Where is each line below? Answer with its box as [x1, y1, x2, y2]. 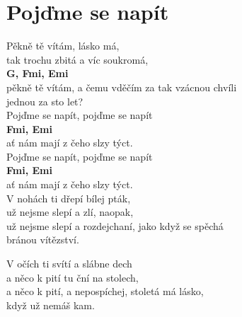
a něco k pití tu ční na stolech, [6, 270, 139, 284]
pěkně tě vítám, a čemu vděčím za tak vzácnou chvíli [6, 79, 237, 94]
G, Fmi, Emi [6, 66, 69, 81]
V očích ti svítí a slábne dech [6, 256, 132, 271]
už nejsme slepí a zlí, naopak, [6, 204, 134, 219]
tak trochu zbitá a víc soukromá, [6, 52, 149, 67]
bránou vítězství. [6, 232, 79, 247]
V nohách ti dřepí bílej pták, [6, 190, 131, 205]
